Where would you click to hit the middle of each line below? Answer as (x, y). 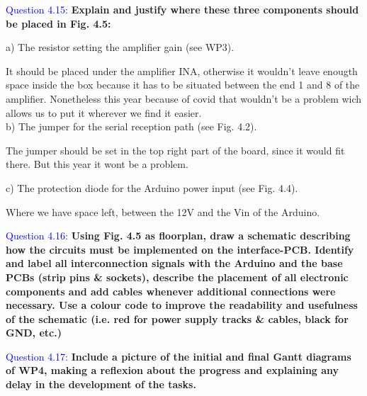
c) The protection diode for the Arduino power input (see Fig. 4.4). (152, 187)
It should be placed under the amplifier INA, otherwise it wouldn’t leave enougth (182, 70)
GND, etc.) (34, 333)
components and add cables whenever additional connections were (171, 291)
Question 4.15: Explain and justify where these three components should (182, 9)
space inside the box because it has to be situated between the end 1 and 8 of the (183, 85)
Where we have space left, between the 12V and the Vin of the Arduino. (163, 211)
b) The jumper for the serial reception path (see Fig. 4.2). (131, 126)
